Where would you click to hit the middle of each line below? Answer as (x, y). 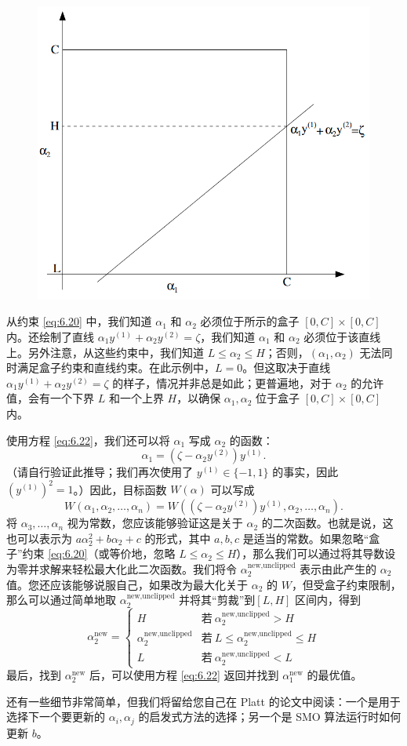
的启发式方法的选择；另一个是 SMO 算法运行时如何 (270, 717)
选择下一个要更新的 (56, 717)
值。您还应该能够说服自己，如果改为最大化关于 (127, 584)
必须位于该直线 (342, 336)
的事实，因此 (305, 472)
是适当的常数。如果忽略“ (306, 538)
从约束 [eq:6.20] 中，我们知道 (79, 321)
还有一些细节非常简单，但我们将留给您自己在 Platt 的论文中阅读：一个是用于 (203, 701)
